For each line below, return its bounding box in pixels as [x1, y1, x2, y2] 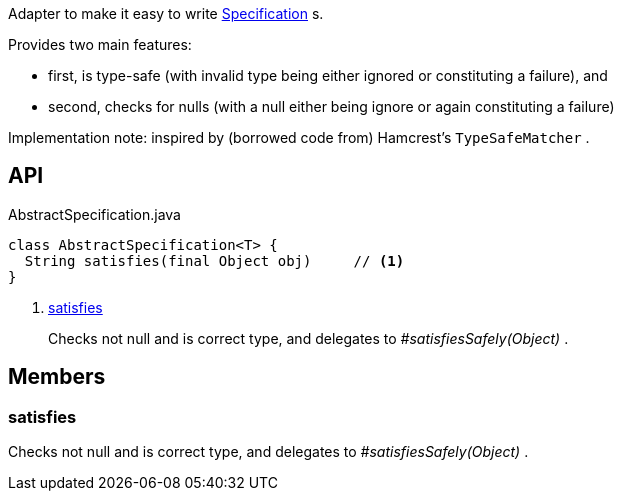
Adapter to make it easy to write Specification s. [8, 5, 324, 22]
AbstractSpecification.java [8, 205, 181, 223]
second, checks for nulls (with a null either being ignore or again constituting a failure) [48, 98, 615, 115]
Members [8, 364, 106, 390]
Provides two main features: [8, 36, 192, 53]
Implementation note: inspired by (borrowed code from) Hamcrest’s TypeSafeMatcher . [8, 129, 590, 146]
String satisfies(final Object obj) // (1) [24, 252, 405, 269]
